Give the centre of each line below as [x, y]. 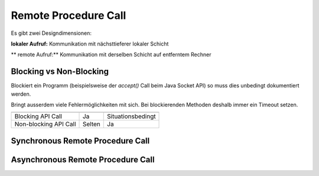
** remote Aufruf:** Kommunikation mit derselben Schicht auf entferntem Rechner [111, 55]
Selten [91, 124]
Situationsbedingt [131, 116]
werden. [21, 94]
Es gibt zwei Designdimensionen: [51, 33]
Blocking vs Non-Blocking [60, 72]
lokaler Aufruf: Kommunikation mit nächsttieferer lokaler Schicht [90, 44]
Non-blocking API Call [45, 124]
